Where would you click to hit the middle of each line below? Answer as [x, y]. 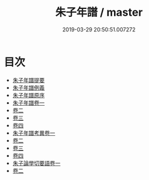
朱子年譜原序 [28, 95]
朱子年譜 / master [99, 12]
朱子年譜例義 [28, 88]
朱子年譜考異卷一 [34, 133]
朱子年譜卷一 [28, 103]
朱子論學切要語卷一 [36, 163]
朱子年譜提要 [28, 80]
